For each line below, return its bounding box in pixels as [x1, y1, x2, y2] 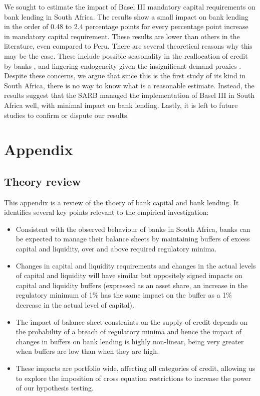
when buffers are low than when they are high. [16, 346, 159, 356]
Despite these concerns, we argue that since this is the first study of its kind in [4, 70, 246, 81]
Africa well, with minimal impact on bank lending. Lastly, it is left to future [4, 99, 238, 110]
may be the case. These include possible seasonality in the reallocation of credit [4, 50, 248, 61]
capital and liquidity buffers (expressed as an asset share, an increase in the [16, 280, 248, 290]
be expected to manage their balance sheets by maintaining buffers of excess [16, 233, 250, 244]
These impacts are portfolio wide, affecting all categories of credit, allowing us [16, 363, 255, 373]
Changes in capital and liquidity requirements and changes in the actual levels [16, 260, 256, 271]
